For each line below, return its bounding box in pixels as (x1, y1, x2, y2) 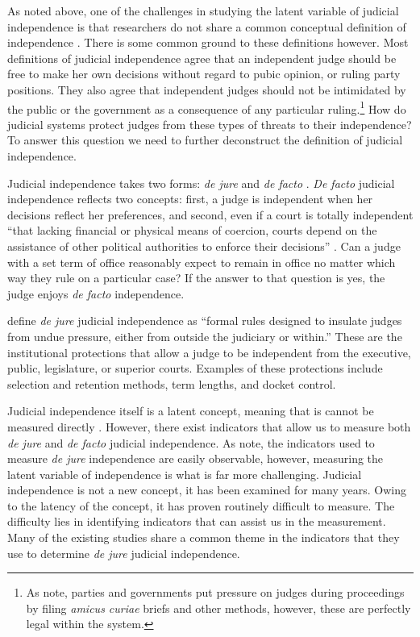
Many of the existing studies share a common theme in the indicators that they (7, 529, 400, 546)
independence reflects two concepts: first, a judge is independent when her (7, 190, 373, 207)
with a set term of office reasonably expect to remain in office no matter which (7, 253, 396, 270)
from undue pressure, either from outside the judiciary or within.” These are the (7, 327, 402, 344)
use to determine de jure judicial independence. (7, 544, 240, 561)
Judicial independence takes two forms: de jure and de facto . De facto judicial (7, 174, 395, 191)
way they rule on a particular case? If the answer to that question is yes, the (7, 269, 385, 286)
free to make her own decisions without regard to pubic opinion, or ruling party (7, 65, 401, 82)
